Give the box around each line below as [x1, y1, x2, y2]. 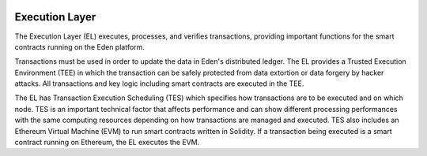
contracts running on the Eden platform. [14, 42, 145, 51]
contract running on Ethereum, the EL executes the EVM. [14, 138, 200, 147]
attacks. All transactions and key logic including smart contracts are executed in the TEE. [14, 79, 304, 88]
